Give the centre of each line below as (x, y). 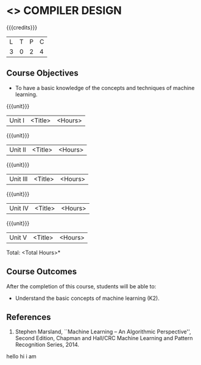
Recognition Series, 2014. (47, 345)
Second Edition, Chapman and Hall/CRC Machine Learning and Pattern (104, 338)
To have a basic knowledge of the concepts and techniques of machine (105, 88)
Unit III (19, 179)
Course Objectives (43, 73)
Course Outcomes (42, 272)
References (29, 317)
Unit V (18, 237)
